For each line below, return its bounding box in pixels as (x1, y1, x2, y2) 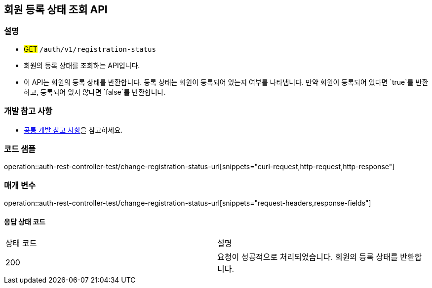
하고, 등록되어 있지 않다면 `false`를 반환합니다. (24, 87, 166, 96)
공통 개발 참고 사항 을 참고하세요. (24, 125, 123, 134)
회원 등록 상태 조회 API (4, 3, 108, 16)
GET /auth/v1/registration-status (24, 44, 156, 53)
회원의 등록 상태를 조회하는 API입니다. (24, 61, 140, 70)
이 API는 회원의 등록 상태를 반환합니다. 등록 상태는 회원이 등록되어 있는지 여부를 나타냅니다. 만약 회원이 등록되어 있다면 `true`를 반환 (24, 77, 429, 86)
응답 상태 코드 (4, 217, 45, 226)
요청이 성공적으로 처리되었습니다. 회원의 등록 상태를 (217, 252, 398, 262)
